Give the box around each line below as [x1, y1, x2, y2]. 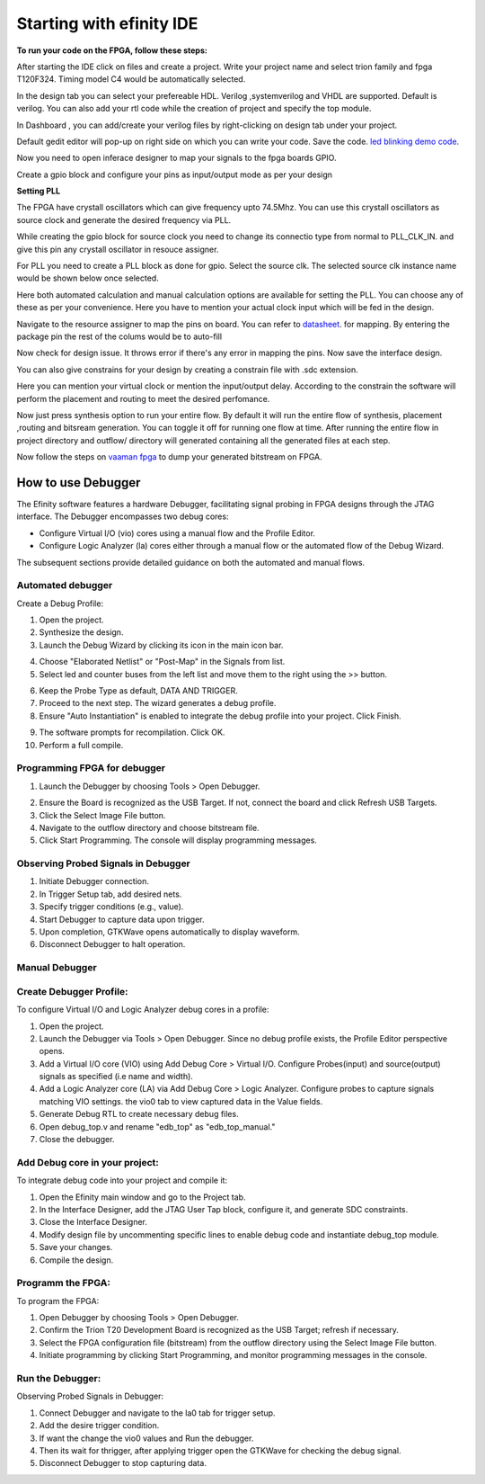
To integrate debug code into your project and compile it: [16, 1175, 228, 1186]
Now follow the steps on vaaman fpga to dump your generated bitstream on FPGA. [16, 451, 322, 462]
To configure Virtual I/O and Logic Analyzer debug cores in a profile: [16, 1004, 269, 1015]
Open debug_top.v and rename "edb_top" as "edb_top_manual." [39, 1121, 276, 1132]
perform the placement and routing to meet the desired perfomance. [16, 393, 270, 404]
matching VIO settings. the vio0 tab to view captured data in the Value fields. [39, 1095, 323, 1106]
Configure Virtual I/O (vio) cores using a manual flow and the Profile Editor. [39, 527, 316, 539]
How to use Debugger [16, 475, 141, 490]
